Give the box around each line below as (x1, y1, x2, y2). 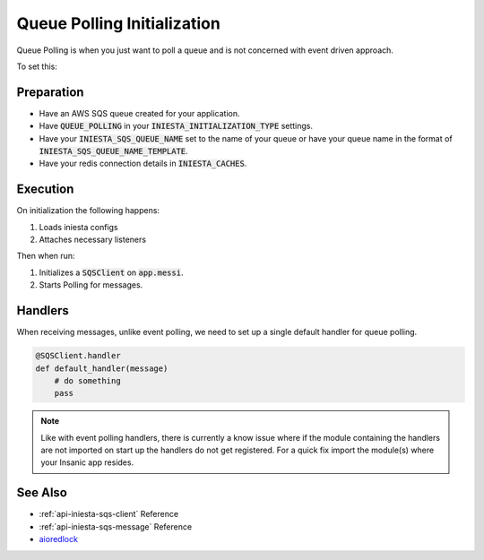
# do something (54, 375, 121, 385)
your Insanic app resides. (40, 457, 134, 468)
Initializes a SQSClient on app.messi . (39, 267, 184, 278)
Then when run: (16, 251, 75, 262)
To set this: (16, 61, 58, 72)
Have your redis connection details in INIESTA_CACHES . (39, 158, 247, 169)
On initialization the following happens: (16, 205, 160, 216)
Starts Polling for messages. (39, 280, 143, 290)
